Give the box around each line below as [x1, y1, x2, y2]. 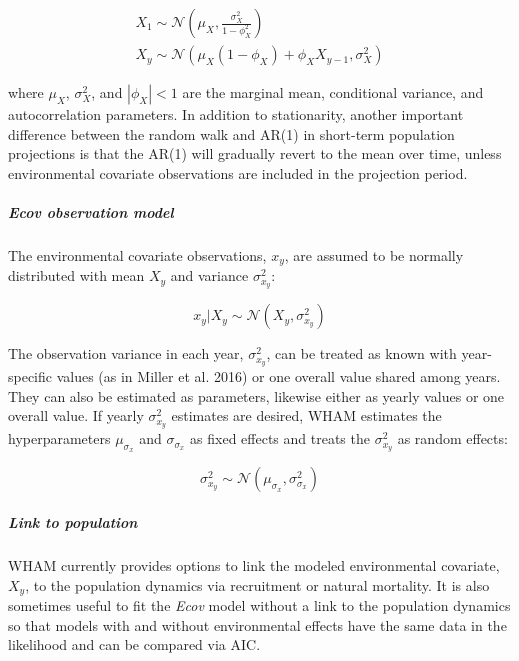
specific [8, 366, 53, 387]
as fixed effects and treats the [190, 428, 370, 449]
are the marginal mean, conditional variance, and [182, 82, 484, 103]
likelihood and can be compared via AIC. [8, 634, 261, 655]
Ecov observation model [8, 202, 174, 223]
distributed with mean [8, 265, 145, 286]
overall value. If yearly [8, 405, 144, 426]
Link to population [8, 512, 138, 533]
